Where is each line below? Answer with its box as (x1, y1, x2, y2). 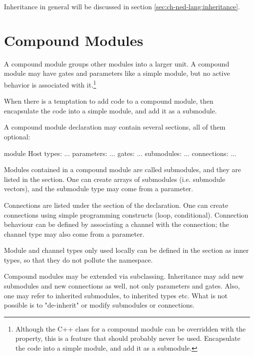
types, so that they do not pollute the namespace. (4, 254, 153, 265)
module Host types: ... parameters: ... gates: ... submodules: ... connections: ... (4, 148, 236, 158)
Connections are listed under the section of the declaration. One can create (4, 200, 228, 210)
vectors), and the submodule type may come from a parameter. (4, 183, 193, 194)
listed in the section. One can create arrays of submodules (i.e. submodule (4, 174, 225, 184)
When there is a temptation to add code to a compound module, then (4, 96, 213, 106)
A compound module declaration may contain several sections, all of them (4, 122, 226, 132)
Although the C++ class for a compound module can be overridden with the (15, 323, 246, 334)
